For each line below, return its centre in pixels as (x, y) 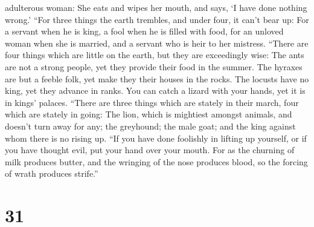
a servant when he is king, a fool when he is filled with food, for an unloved (144, 31)
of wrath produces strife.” (52, 173)
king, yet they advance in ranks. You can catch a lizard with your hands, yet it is (155, 90)
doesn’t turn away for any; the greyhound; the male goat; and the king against (150, 126)
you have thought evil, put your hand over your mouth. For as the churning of (150, 150)
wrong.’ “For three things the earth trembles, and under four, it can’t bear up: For (157, 19)
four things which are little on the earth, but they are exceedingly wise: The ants (155, 55)
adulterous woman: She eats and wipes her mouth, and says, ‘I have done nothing (156, 7)
